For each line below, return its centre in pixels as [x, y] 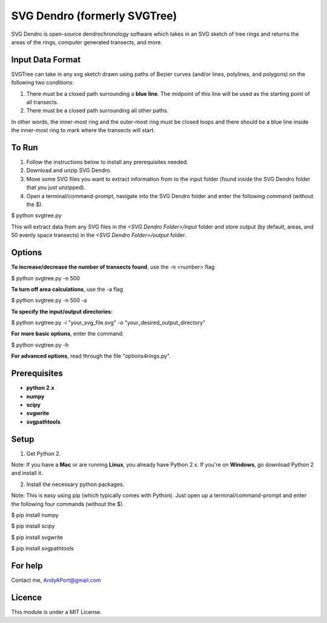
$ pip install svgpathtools [42, 548]
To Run [25, 148]
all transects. [42, 102]
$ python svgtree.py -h [40, 345]
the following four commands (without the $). [68, 504]
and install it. [27, 473]
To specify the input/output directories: [62, 311]
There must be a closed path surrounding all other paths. [97, 111]
